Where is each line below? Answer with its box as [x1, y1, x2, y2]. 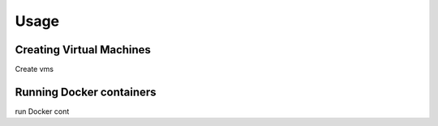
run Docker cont [15, 106, 70, 116]
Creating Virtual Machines [15, 43, 152, 57]
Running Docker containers [15, 85, 157, 99]
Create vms [15, 65, 54, 74]
